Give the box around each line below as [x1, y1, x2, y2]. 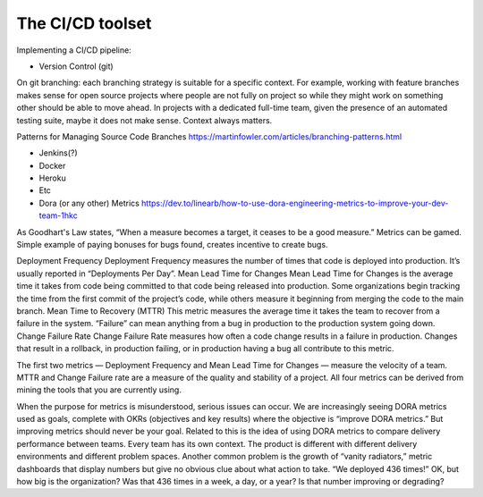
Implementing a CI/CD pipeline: [16, 45, 131, 55]
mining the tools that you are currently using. [16, 384, 182, 395]
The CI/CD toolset [16, 13, 152, 33]
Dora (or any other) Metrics [38, 198, 140, 208]
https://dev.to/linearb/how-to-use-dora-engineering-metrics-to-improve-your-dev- [141, 198, 449, 208]
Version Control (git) [38, 61, 114, 72]
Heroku [38, 173, 66, 183]
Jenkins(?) [38, 147, 78, 158]
